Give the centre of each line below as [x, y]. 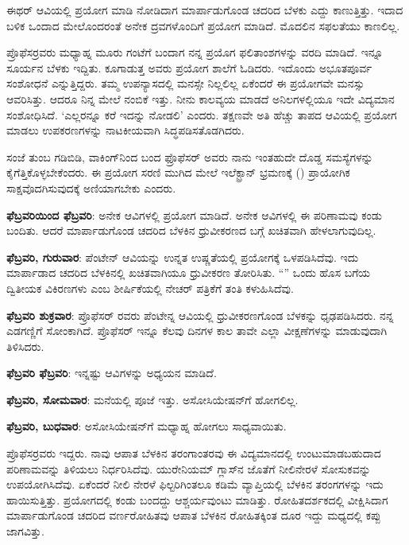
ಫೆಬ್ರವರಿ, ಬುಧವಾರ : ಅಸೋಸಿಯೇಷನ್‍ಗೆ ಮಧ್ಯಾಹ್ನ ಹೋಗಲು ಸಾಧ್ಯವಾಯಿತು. [147, 426]
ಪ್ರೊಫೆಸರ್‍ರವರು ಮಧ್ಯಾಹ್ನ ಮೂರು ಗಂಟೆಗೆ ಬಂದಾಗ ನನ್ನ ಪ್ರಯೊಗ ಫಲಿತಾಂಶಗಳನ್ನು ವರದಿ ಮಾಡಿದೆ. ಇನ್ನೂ [195, 52]
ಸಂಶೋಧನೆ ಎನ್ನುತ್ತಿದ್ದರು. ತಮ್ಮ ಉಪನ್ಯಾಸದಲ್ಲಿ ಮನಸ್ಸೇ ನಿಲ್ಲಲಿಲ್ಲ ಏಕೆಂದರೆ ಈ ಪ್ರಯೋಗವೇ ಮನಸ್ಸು [185, 83]
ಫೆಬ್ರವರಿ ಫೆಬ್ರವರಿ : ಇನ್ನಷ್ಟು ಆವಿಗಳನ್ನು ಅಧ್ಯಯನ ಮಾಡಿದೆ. [112, 373]
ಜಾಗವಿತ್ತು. [25, 531]
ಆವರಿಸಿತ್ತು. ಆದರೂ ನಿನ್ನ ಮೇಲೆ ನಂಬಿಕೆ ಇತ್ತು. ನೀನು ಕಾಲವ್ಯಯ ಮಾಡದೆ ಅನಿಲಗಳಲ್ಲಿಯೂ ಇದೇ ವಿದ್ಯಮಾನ [201, 98]
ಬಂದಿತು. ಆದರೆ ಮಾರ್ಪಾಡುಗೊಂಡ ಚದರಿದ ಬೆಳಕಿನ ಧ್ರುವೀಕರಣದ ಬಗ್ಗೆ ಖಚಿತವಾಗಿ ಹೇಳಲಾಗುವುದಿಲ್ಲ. [191, 230]
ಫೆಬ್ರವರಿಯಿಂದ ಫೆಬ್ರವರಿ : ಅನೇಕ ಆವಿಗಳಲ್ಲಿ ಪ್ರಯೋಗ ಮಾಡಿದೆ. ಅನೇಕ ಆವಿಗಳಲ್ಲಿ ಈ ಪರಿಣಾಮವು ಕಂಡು [195, 214]
